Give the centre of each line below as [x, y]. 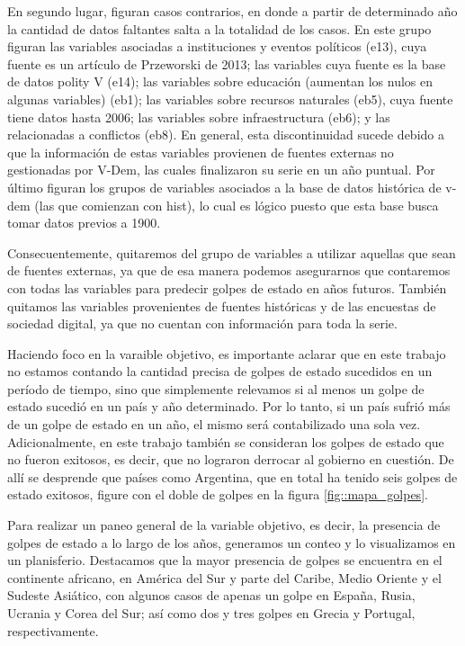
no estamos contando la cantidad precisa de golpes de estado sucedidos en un [220, 371]
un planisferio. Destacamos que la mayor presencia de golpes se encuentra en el [225, 560]
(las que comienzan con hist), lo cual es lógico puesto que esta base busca [237, 205]
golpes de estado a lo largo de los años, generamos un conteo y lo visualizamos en [232, 542]
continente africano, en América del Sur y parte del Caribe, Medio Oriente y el [224, 577]
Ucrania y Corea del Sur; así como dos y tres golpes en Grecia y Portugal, [211, 613]
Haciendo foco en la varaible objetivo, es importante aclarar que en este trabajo [227, 353]
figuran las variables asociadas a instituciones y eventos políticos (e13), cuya [217, 46]
